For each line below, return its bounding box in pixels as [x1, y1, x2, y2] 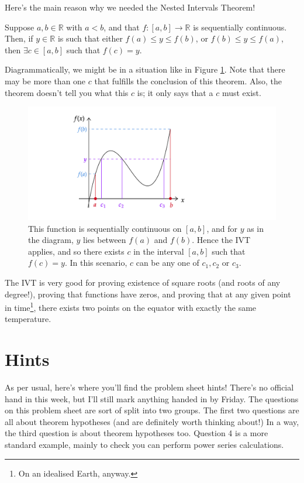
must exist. [222, 86, 261, 98]
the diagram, [28, 234, 74, 246]
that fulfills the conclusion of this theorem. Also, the [94, 74, 282, 87]
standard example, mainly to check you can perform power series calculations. [5, 439, 284, 451]
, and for [206, 222, 237, 234]
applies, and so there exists [28, 245, 125, 257]
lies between [83, 234, 126, 246]
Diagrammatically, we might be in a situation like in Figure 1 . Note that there [5, 63, 285, 76]
